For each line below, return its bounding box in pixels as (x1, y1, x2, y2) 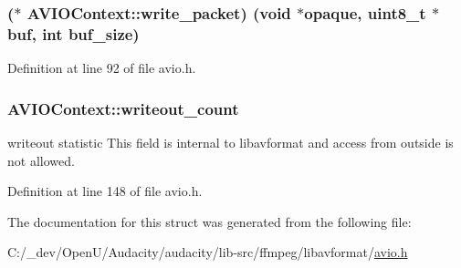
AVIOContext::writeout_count (7, 97, 239, 119)
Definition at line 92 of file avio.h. (7, 58, 196, 77)
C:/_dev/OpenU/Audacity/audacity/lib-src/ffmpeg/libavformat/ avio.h (7, 242, 408, 262)
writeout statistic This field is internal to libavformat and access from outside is (7, 132, 454, 151)
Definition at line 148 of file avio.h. (7, 181, 203, 201)
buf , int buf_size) (7, 22, 140, 45)
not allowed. (7, 150, 75, 170)
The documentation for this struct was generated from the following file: (7, 211, 412, 231)
